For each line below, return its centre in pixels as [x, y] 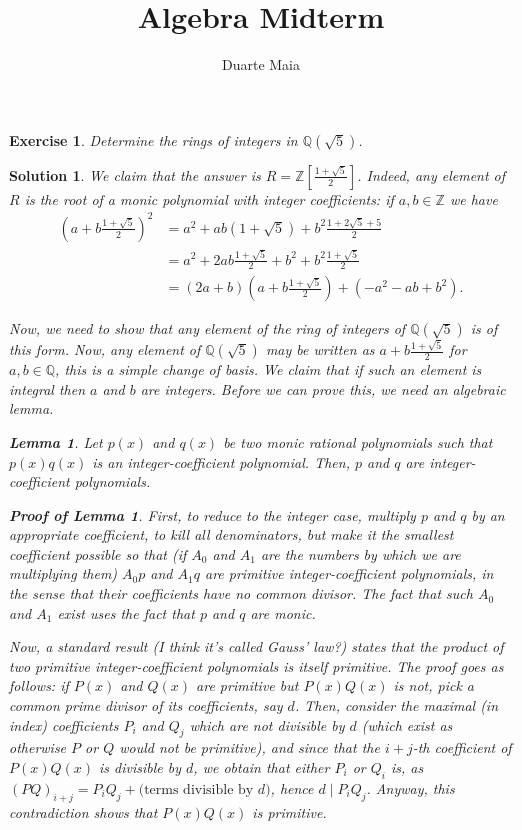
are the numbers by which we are [360, 553]
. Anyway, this [410, 787]
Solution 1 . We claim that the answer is [135, 174]
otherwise [38, 747]
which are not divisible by [267, 724]
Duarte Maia [261, 64]
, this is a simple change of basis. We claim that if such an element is [268, 369]
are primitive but [247, 685]
